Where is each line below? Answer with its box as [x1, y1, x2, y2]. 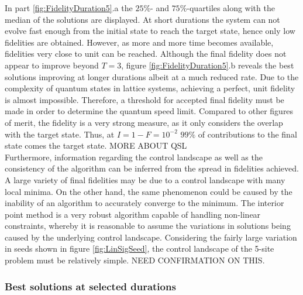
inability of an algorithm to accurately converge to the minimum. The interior [5, 197, 284, 209]
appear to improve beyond [5, 59, 99, 71]
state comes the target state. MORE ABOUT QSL [5, 139, 187, 152]
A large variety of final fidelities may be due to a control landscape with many [5, 173, 285, 186]
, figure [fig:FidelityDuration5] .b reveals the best [121, 59, 294, 71]
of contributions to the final [198, 128, 297, 140]
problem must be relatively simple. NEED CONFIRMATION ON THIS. [5, 254, 265, 266]
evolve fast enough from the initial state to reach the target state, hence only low [5, 25, 295, 37]
